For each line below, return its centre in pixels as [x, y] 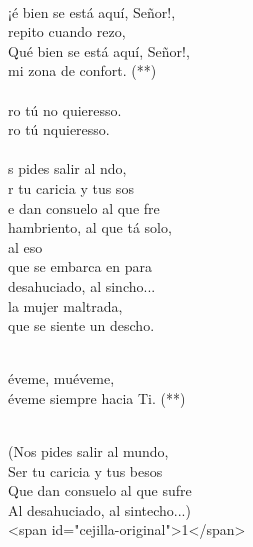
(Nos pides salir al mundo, [88, 451]
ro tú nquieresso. [59, 129]
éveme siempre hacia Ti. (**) [97, 397]
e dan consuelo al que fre [84, 207]
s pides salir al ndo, [67, 168]
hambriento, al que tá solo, [90, 227]
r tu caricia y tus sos [71, 187]
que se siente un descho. [81, 325]
